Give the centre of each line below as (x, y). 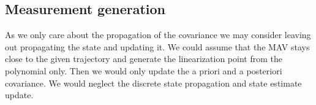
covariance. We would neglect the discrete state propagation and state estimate (153, 83)
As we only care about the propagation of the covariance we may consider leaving (158, 35)
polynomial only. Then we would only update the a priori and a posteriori (144, 70)
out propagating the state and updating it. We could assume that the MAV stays (157, 46)
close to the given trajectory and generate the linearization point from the (144, 59)
